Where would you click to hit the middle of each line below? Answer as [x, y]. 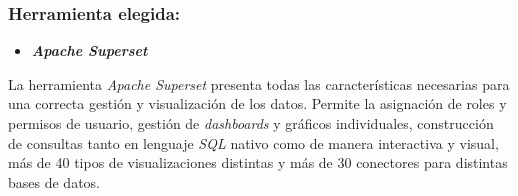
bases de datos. [54, 181]
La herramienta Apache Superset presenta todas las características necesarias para [259, 83]
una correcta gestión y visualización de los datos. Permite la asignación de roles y [257, 103]
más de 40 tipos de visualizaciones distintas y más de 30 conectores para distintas [258, 162]
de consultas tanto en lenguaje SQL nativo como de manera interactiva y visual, [253, 142]
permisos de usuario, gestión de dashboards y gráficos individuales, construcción [251, 123]
